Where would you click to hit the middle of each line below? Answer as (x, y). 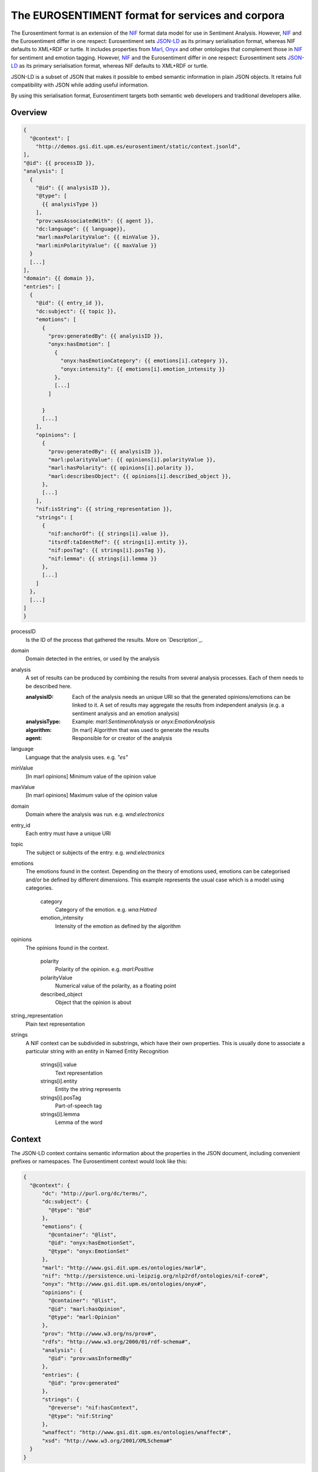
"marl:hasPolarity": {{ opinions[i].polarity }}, (121, 468)
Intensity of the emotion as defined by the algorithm (118, 926)
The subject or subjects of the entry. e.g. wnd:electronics (95, 852)
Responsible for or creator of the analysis (122, 738)
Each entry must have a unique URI (68, 833)
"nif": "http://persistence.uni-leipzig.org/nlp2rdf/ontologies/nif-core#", (155, 1276)
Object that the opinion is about (93, 1002)
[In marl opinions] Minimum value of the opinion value (91, 776)
